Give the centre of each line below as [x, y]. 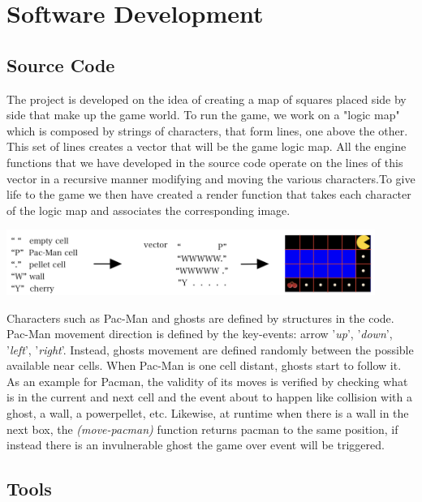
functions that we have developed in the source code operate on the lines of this [205, 162]
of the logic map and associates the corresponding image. [149, 210]
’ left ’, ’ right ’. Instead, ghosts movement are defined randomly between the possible [210, 349]
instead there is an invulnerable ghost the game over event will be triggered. [196, 445]
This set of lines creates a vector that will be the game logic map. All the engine [207, 146]
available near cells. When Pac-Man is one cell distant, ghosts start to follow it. [204, 365]
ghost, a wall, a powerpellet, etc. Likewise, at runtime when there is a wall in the [208, 413]
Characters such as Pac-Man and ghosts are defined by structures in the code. [200, 318]
